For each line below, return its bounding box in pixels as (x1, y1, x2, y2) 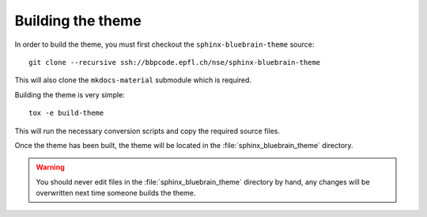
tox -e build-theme (28, 108, 104, 118)
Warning (36, 162, 65, 172)
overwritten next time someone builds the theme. (36, 188, 196, 198)
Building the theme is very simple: (14, 89, 126, 99)
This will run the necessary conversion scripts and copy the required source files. (14, 126, 281, 135)
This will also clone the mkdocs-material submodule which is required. (14, 75, 252, 85)
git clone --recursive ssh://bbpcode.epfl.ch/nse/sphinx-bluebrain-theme (28, 58, 321, 67)
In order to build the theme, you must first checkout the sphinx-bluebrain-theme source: (14, 40, 315, 49)
